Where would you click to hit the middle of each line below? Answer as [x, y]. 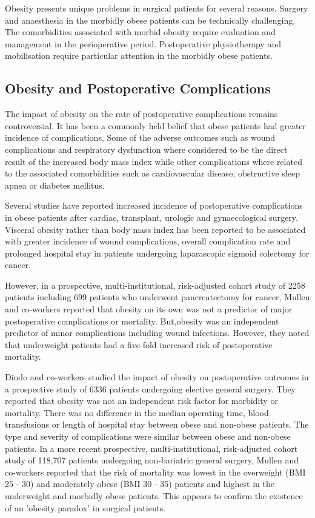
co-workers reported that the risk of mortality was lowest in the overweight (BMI [155, 472]
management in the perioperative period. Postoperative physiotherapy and [143, 43]
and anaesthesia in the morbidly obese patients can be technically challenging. [150, 20]
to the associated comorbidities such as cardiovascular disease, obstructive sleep [152, 173]
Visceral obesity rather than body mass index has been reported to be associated [155, 229]
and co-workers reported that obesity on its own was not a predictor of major [149, 309]
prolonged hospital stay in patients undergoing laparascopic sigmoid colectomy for [157, 253]
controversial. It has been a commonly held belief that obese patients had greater [156, 125]
